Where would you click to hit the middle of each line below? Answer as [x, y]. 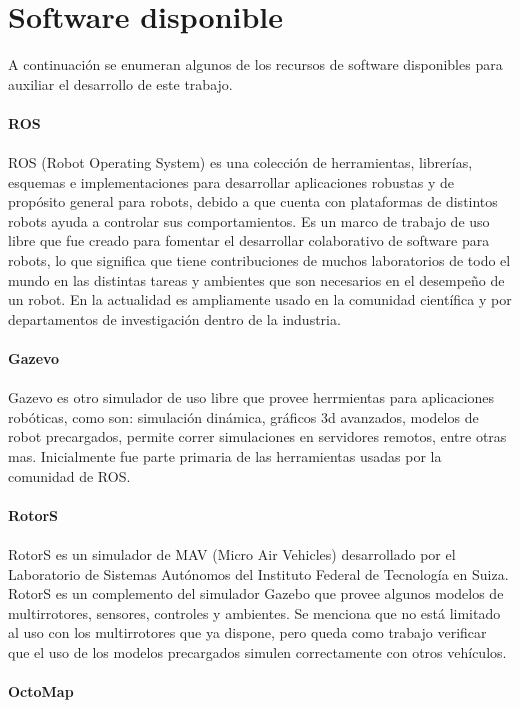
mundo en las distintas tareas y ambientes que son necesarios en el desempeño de [256, 279]
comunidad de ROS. [69, 475]
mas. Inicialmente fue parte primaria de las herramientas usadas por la [225, 456]
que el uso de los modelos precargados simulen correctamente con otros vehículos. [257, 651]
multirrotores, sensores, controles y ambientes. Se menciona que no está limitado [254, 612]
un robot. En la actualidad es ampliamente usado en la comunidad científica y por [260, 299]
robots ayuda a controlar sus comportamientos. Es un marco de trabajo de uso [249, 220]
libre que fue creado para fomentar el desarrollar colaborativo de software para [249, 240]
